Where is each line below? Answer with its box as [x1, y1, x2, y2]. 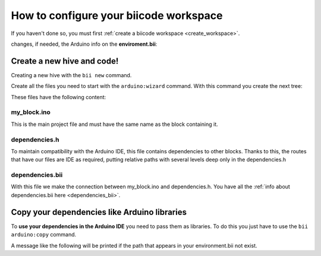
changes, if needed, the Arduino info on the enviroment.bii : [11, 40, 158, 48]
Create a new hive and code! [11, 56, 119, 66]
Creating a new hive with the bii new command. [11, 71, 132, 78]
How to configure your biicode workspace [11, 9, 223, 22]
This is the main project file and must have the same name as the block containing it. [11, 121, 218, 128]
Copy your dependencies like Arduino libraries [11, 207, 187, 217]
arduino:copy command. [11, 231, 77, 238]
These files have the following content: [11, 93, 106, 100]
